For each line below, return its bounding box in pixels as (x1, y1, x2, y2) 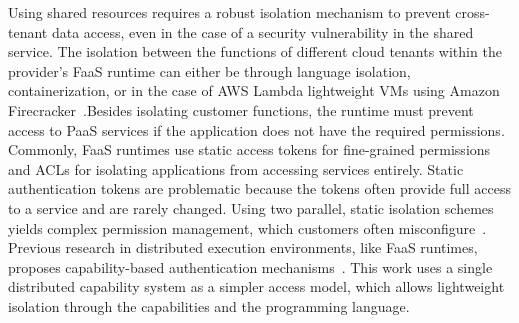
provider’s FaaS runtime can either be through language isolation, (8, 60, 411, 81)
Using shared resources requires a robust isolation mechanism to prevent (8, 2, 451, 22)
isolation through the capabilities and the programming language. (8, 295, 410, 316)
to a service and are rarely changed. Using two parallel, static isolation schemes (8, 197, 494, 218)
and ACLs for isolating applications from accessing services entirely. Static (8, 158, 464, 179)
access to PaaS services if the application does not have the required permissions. (8, 119, 505, 140)
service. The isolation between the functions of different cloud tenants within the (8, 41, 502, 62)
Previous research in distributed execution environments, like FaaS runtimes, (8, 237, 478, 258)
